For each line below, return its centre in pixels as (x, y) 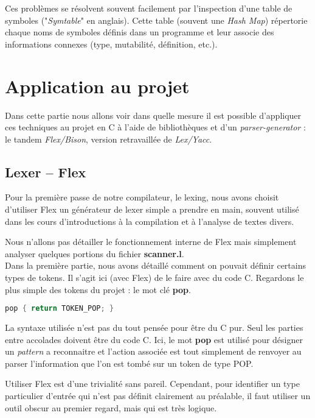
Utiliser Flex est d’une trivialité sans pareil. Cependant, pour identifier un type (152, 384)
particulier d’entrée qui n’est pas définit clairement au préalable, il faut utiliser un (158, 396)
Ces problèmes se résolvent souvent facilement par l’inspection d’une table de (149, 8)
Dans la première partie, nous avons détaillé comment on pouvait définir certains (155, 265)
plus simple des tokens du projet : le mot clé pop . (98, 289)
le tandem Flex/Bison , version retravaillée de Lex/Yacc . (109, 139)
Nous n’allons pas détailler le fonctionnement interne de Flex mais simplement (151, 242)
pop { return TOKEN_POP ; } (60, 309)
